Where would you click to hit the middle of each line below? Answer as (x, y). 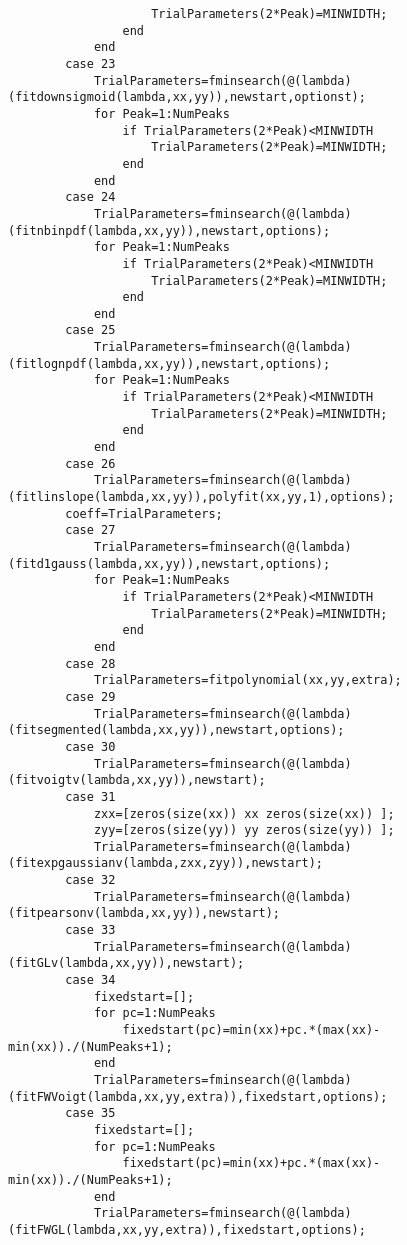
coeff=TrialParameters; (144, 513)
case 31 (90, 796)
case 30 (90, 746)
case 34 (90, 980)
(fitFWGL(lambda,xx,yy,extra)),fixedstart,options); (187, 1229)
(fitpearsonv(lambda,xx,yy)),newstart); (144, 913)
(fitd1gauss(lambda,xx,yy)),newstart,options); (169, 563)
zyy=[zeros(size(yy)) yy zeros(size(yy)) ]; (244, 830)
